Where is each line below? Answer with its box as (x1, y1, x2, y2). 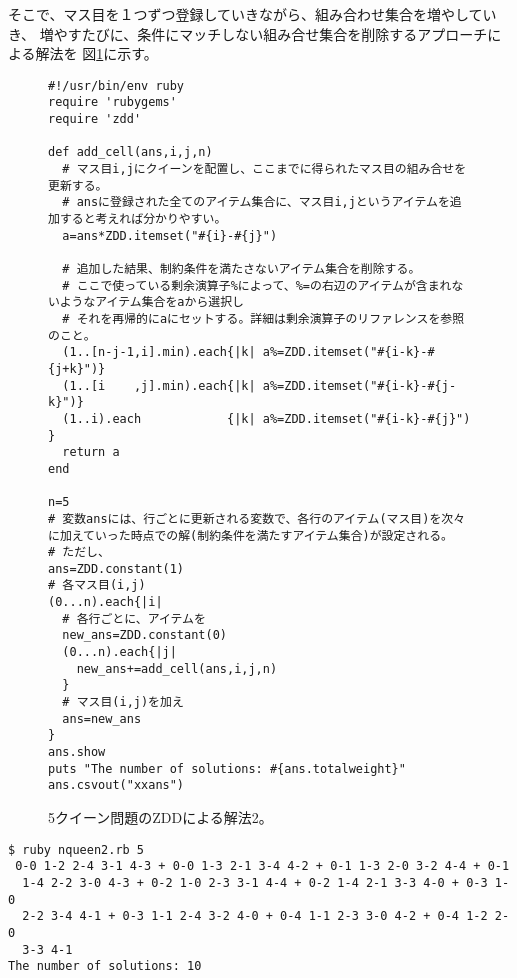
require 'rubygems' (48, 95, 177, 110)
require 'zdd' (48, 112, 142, 127)
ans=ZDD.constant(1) (48, 561, 185, 576)
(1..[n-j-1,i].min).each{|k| (62, 345, 256, 360)
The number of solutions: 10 (8, 959, 202, 974)
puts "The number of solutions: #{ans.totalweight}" (48, 761, 406, 776)
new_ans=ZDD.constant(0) (62, 628, 227, 643)
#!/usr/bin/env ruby (48, 78, 185, 93)
